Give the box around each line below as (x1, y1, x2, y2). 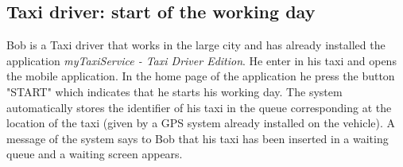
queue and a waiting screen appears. (6, 146, 183, 162)
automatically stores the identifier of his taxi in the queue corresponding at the (6, 99, 392, 115)
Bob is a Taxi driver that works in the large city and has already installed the (6, 37, 386, 53)
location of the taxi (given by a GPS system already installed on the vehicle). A (6, 115, 396, 131)
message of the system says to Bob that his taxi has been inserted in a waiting (6, 130, 389, 146)
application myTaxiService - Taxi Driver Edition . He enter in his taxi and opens (6, 52, 397, 68)
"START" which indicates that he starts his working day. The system (6, 83, 343, 99)
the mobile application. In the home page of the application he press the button (6, 68, 395, 84)
